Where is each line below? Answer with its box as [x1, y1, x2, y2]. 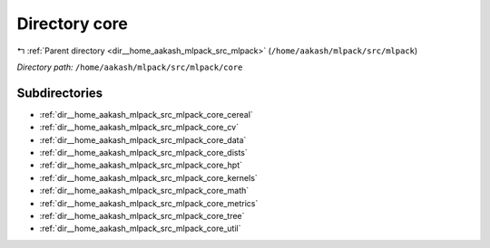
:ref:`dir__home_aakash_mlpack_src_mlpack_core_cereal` [39, 109, 253, 119]
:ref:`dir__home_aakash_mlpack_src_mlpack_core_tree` [39, 210, 245, 221]
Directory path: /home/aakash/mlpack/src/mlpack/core [16, 62, 243, 72]
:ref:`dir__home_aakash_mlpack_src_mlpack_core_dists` [39, 148, 249, 158]
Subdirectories [16, 85, 103, 100]
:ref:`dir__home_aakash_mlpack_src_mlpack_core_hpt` [39, 159, 242, 171]
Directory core [16, 14, 129, 33]
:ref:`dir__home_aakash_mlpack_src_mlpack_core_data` [39, 134, 247, 145]
